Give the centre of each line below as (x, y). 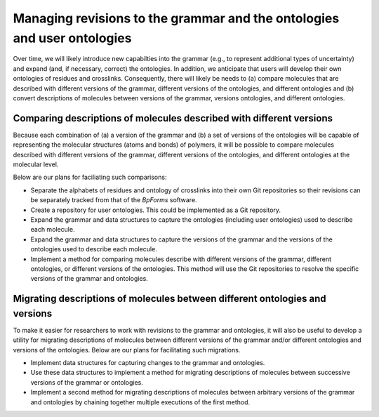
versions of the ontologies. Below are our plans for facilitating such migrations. (127, 350)
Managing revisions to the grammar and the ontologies (176, 18)
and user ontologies (72, 38)
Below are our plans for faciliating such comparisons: (90, 177)
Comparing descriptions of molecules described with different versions (173, 118)
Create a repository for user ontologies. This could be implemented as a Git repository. (155, 210)
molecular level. (36, 164)
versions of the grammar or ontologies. (87, 382)
